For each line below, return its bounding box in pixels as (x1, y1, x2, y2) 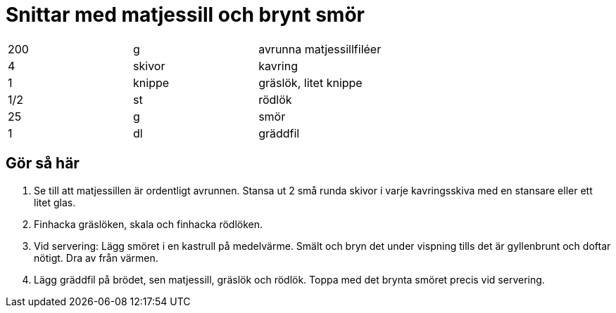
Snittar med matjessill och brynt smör (6, 3, 365, 27)
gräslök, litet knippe (258, 75, 363, 90)
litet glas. (34, 196, 76, 208)
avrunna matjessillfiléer (258, 41, 382, 56)
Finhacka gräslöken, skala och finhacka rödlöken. (34, 218, 263, 230)
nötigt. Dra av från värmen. (34, 251, 158, 264)
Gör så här (6, 154, 80, 173)
